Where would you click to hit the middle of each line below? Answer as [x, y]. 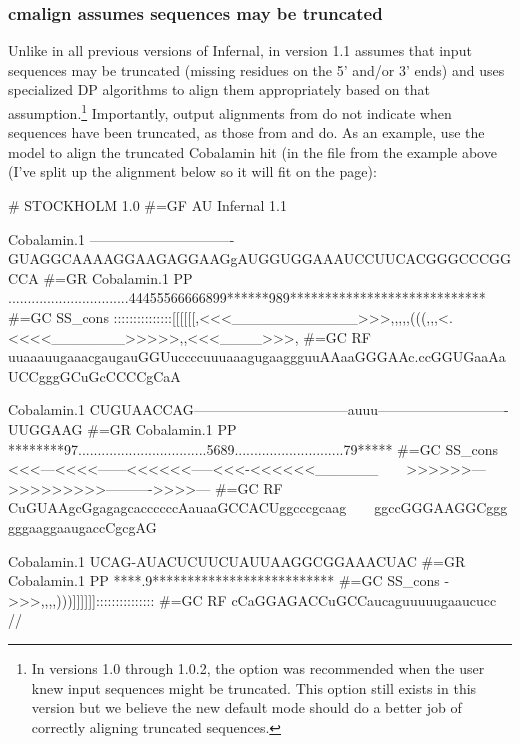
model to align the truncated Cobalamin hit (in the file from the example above [252, 151]
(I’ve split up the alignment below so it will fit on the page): [192, 171]
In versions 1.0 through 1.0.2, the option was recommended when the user [258, 667]
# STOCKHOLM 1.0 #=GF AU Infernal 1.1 [147, 205]
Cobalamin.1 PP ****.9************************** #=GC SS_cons [224, 580]
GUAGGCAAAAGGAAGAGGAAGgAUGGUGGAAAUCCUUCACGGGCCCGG [260, 258]
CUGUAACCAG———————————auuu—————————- [299, 409]
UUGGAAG [45, 428]
